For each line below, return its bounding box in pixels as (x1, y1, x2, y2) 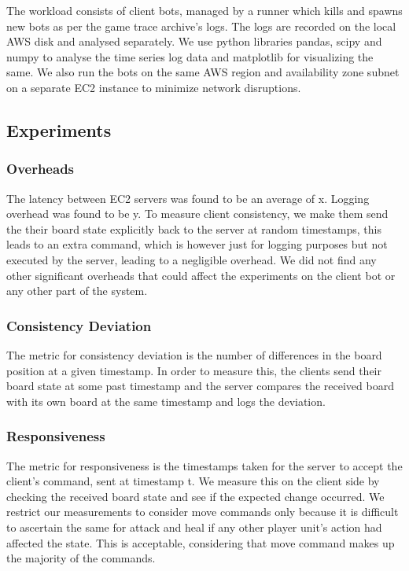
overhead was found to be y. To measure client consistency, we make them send (6, 205, 389, 222)
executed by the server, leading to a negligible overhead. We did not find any (6, 251, 377, 267)
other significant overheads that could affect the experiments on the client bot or (6, 267, 396, 283)
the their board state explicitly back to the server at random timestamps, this (6, 220, 381, 237)
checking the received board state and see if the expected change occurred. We (6, 488, 385, 504)
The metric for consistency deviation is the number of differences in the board (6, 346, 382, 363)
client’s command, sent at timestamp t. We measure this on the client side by (6, 473, 380, 489)
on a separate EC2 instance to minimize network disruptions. (6, 79, 301, 95)
